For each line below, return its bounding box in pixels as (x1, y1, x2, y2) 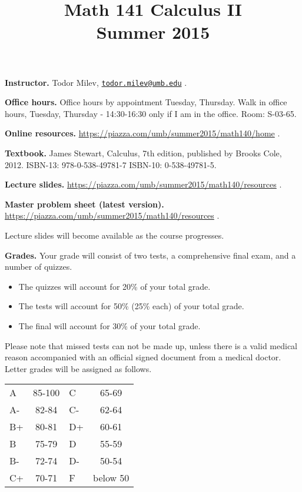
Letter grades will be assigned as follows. (5, 362, 152, 374)
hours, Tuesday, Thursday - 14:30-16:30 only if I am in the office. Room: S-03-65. (5, 107, 297, 119)
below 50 (93, 471, 130, 485)
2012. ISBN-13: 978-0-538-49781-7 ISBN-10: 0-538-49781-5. (5, 158, 217, 170)
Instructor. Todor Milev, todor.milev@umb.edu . (5, 76, 187, 88)
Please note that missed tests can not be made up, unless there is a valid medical (5, 339, 297, 352)
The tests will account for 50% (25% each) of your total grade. (18, 300, 244, 312)
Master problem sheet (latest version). (5, 198, 164, 210)
